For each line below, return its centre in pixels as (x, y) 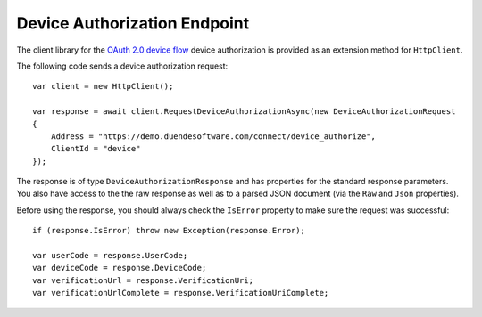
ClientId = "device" (96, 149)
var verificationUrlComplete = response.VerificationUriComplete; (181, 293)
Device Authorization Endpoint (133, 23)
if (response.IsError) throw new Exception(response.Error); (169, 231)
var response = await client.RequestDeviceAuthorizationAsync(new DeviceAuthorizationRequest (244, 112)
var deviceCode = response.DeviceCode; (120, 268)
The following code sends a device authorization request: (122, 66)
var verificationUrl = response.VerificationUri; (143, 280)
